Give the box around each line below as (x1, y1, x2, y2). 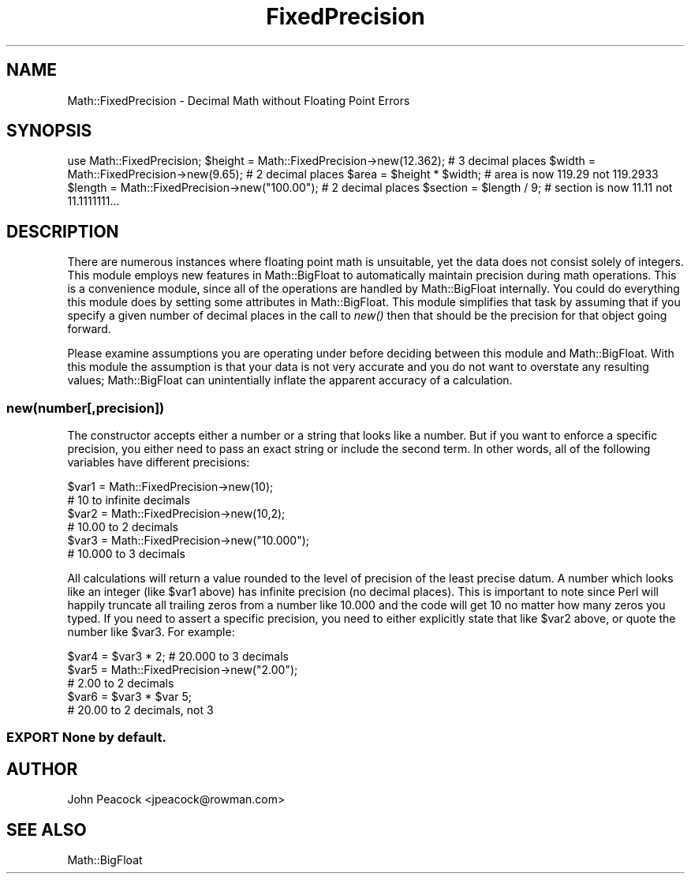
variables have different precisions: (67, 455, 250, 470)
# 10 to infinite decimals (67, 493, 190, 507)
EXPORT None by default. (6, 729, 166, 746)
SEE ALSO (6, 819, 87, 840)
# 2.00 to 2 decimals (67, 676, 174, 691)
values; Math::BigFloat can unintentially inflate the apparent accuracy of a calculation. (67, 373, 513, 388)
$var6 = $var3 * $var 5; (67, 690, 192, 704)
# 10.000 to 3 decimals (67, 547, 185, 561)
